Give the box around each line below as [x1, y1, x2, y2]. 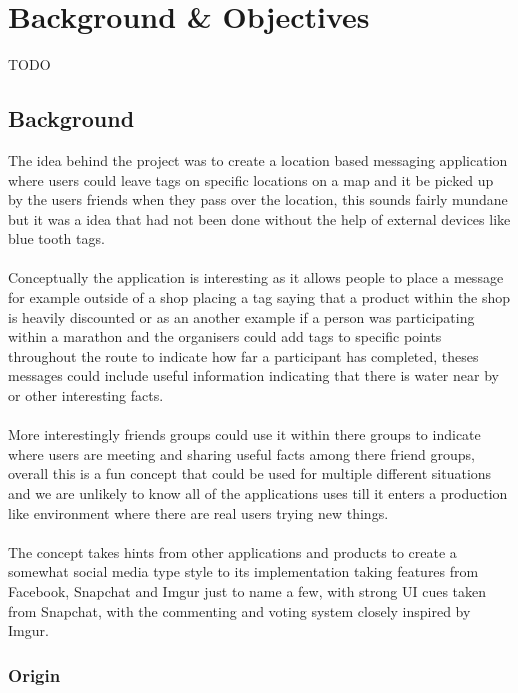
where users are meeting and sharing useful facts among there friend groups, [8, 443, 476, 464]
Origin [8, 662, 61, 687]
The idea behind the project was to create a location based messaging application [8, 149, 508, 170]
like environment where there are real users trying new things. [8, 502, 389, 523]
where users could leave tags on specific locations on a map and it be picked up [8, 169, 494, 190]
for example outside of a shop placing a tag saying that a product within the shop [8, 287, 511, 308]
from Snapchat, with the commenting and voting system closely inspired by [8, 600, 471, 621]
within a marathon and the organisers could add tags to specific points [8, 326, 442, 347]
